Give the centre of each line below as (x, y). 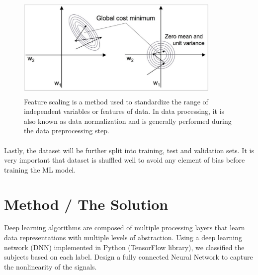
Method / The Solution (86, 204)
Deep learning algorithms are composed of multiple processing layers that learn (125, 228)
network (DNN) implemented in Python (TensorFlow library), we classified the (124, 247)
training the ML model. (40, 169)
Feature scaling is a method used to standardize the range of (116, 101)
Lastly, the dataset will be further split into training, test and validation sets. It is (129, 150)
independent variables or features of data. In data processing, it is (124, 111)
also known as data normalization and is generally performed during (128, 121)
